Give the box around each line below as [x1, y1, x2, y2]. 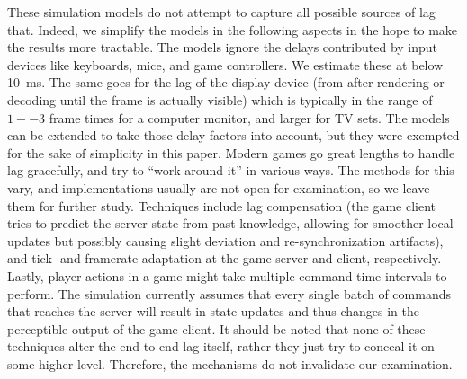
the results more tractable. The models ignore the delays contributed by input [7, 38, 438, 57]
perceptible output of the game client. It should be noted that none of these [7, 319, 426, 338]
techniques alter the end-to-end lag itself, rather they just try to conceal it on [7, 337, 435, 356]
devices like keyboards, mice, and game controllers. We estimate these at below [7, 55, 444, 74]
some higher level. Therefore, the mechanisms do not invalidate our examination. [7, 354, 453, 373]
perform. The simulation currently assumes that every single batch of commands [7, 284, 451, 303]
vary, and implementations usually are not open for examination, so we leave [7, 178, 430, 197]
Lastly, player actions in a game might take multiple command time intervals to [7, 266, 447, 285]
